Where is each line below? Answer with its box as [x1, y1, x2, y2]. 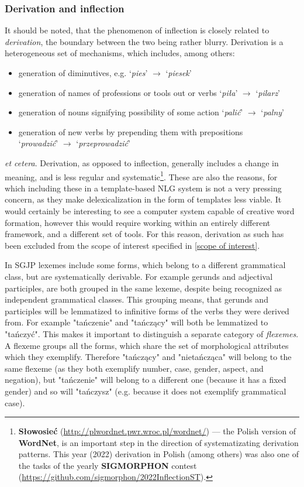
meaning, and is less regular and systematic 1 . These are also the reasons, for [5, 169, 278, 183]
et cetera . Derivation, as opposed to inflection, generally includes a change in [5, 156, 279, 169]
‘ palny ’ [261, 106, 284, 118]
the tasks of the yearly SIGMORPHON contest [18, 459, 197, 471]
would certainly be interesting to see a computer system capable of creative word [5, 205, 295, 217]
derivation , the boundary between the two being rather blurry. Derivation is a [5, 35, 284, 47]
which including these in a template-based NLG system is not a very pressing [5, 181, 282, 194]
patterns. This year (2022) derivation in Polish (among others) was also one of [18, 448, 299, 460]
